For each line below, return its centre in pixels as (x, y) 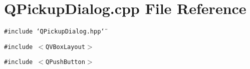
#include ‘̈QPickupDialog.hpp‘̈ (54, 32)
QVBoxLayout (65, 47)
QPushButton (65, 62)
